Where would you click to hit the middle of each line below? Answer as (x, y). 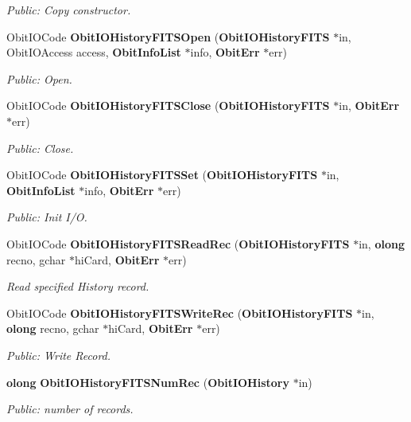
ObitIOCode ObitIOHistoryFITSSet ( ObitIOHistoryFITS (162, 175)
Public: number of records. (70, 409)
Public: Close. (40, 148)
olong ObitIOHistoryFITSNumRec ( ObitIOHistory (148, 382)
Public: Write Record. (59, 355)
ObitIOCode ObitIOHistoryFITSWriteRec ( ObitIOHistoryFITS (180, 313)
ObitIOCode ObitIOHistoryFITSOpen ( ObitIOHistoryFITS (168, 36)
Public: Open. (39, 78)
